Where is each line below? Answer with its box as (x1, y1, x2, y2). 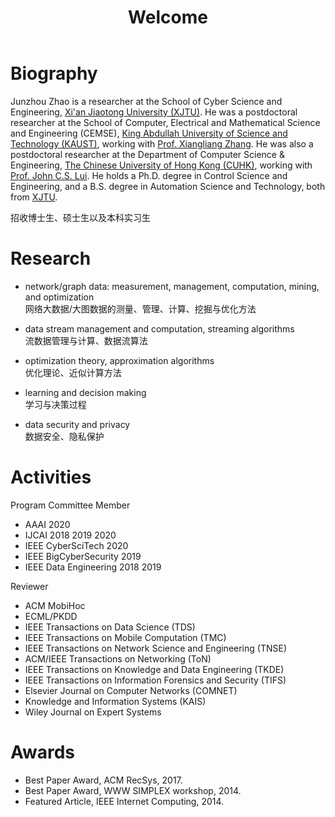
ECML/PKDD (24, 610, 78, 622)
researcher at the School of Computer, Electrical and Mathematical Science (10, 116, 321, 128)
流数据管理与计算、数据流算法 (24, 334, 148, 346)
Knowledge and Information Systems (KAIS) (24, 695, 207, 707)
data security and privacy (24, 418, 131, 430)
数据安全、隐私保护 (24, 430, 105, 442)
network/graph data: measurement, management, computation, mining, (24, 280, 320, 292)
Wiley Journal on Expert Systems (24, 706, 162, 718)
